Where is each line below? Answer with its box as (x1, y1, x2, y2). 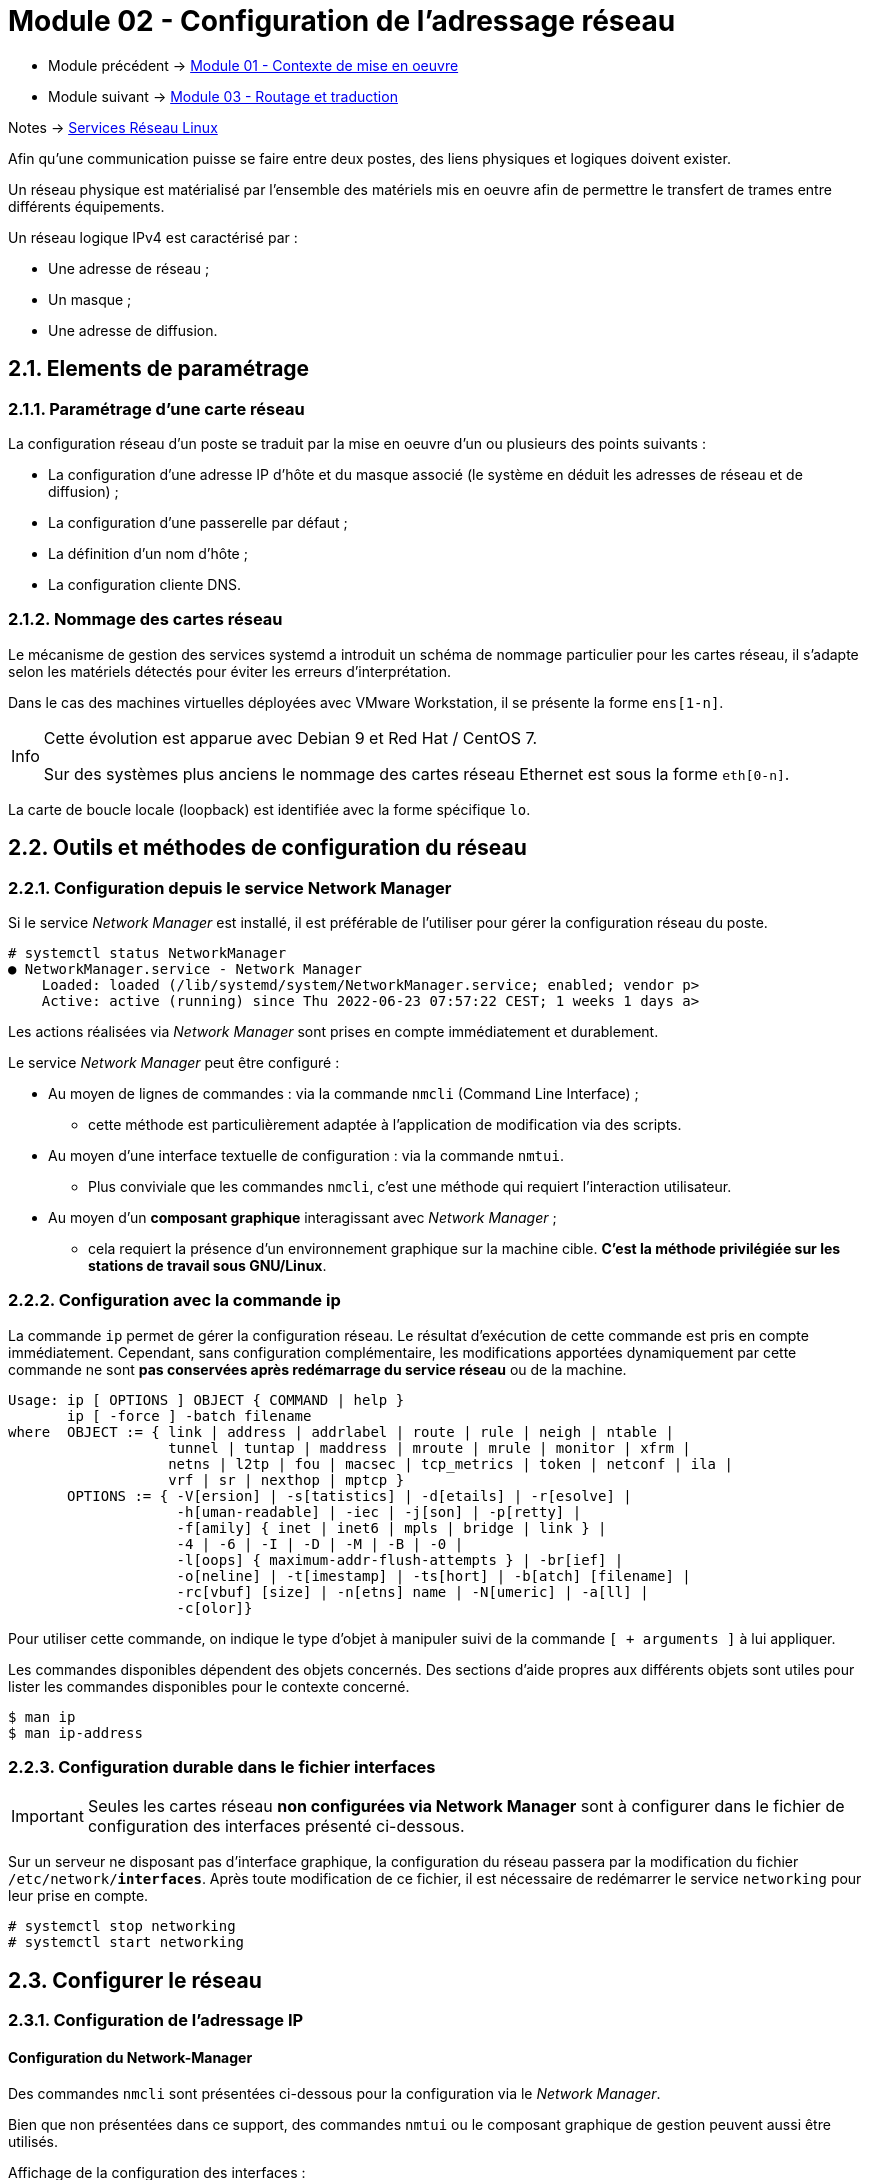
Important (11, 1806, 84, 1827)
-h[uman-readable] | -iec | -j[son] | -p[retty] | (176, 1503, 582, 1520)
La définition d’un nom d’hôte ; (48, 544, 248, 562)
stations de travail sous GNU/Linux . (88, 1256, 327, 1274)
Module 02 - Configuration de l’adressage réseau (8, 4, 676, 38)
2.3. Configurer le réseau (8, 1967, 262, 1993)
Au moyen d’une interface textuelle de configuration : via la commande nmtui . (48, 1146, 564, 1164)
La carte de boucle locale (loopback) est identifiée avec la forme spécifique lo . (8, 800, 531, 818)
